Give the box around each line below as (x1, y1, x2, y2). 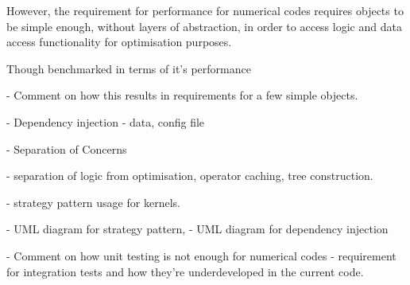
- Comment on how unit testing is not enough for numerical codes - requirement (6, 247, 396, 264)
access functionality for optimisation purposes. (6, 33, 232, 50)
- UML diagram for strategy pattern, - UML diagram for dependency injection (6, 221, 389, 237)
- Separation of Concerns (6, 140, 127, 157)
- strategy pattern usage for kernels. (6, 193, 180, 210)
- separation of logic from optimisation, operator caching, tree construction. (6, 167, 373, 184)
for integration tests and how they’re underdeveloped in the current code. (6, 263, 364, 279)
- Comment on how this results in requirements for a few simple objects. (6, 87, 358, 103)
